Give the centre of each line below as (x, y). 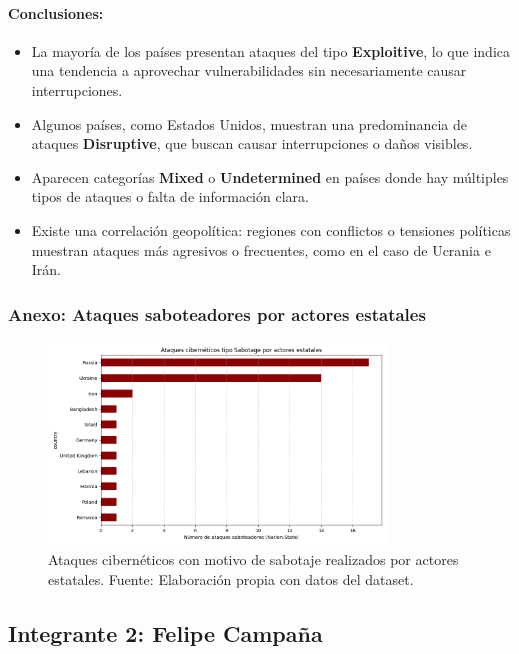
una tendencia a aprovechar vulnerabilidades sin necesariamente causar (249, 70)
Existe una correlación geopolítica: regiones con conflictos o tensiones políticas (271, 229)
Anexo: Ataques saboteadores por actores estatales (217, 313)
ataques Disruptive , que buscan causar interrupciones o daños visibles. (252, 143)
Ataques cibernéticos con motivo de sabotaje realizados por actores (253, 559)
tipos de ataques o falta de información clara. (170, 196)
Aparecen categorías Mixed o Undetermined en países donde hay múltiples (270, 176)
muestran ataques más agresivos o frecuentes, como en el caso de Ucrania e (261, 249)
